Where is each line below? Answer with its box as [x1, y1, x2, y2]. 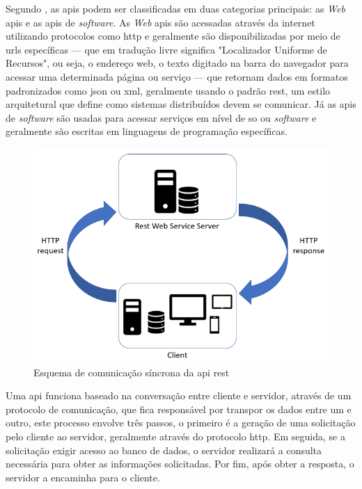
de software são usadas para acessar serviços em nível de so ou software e [6, 110, 317, 125]
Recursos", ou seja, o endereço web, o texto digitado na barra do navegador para [6, 56, 349, 70]
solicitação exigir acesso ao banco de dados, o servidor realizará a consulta [6, 442, 322, 457]
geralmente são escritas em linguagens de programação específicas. [6, 124, 288, 138]
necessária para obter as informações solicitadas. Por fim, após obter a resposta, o [6, 456, 354, 471]
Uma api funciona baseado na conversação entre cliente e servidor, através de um [6, 388, 352, 403]
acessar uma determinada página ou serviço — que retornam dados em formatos [6, 69, 348, 83]
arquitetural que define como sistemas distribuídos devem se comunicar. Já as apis [6, 97, 356, 111]
